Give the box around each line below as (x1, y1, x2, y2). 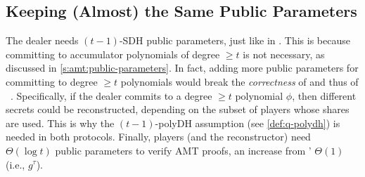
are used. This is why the (6, 115, 115, 130)
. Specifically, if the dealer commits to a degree (11, 88, 212, 103)
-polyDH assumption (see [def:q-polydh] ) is (155, 115, 340, 130)
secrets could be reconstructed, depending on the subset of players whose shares (6, 102, 350, 117)
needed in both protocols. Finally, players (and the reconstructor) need (6, 129, 311, 144)
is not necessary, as (243, 46, 325, 61)
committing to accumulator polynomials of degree (6, 46, 220, 61)
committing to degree (6, 74, 98, 88)
